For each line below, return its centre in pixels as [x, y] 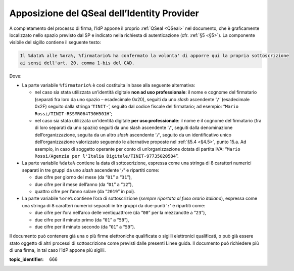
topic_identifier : [27, 259]
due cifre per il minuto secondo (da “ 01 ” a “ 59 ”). [85, 227]
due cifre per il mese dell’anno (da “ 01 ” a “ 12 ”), [84, 184]
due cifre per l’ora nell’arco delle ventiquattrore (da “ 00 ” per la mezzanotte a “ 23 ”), [120, 213]
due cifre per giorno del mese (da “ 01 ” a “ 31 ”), [83, 177]
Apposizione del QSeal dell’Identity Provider [104, 13]
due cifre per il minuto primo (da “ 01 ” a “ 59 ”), [82, 219]
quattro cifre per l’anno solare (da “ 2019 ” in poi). [85, 191]
